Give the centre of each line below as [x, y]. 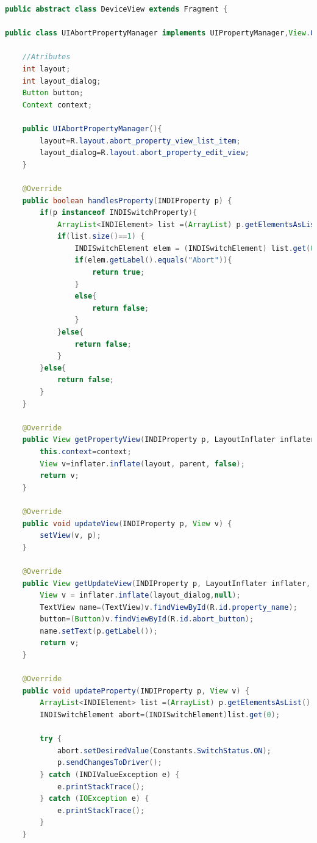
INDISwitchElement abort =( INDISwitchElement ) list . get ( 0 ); [160, 715]
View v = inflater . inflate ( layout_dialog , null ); [140, 595]
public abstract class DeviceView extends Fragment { [116, 9]
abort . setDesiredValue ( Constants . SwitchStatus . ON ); [164, 751]
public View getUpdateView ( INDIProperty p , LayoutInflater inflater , [166, 583]
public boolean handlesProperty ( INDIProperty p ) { [127, 201]
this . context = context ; [86, 451]
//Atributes [46, 57]
